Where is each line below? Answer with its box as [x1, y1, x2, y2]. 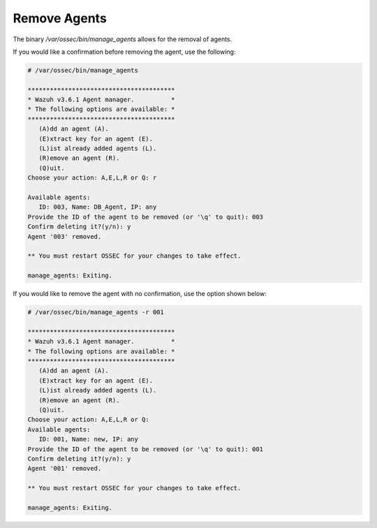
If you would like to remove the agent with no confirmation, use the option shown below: [13, 290, 267, 298]
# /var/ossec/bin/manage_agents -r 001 [27, 308, 164, 316]
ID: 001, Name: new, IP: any [38, 435, 139, 443]
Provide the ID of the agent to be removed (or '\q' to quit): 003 [27, 213, 264, 221]
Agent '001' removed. [27, 464, 102, 473]
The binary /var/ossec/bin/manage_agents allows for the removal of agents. [13, 35, 232, 43]
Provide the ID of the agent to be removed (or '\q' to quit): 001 [27, 445, 264, 453]
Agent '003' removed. [27, 233, 102, 240]
